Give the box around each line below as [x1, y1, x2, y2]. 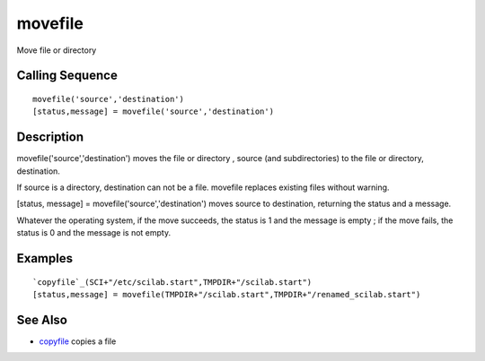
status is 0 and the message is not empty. [16, 228, 171, 238]
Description [16, 130, 84, 145]
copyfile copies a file [39, 336, 117, 347]
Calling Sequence [16, 68, 119, 83]
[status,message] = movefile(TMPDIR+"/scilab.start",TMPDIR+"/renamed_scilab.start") [32, 289, 421, 299]
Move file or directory [16, 45, 97, 56]
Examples [16, 251, 74, 266]
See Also [16, 312, 67, 327]
